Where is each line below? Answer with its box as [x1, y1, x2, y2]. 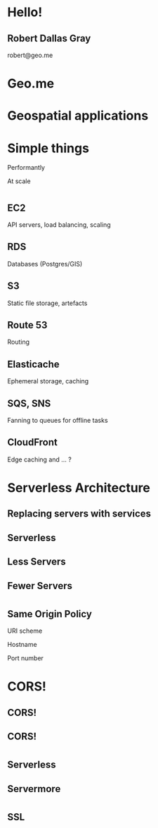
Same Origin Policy [7, 607, 93, 620]
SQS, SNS [7, 397, 51, 409]
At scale [7, 177, 31, 185]
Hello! [7, 4, 43, 20]
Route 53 [7, 319, 48, 331]
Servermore [7, 783, 61, 795]
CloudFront [7, 436, 58, 448]
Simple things [7, 140, 90, 156]
